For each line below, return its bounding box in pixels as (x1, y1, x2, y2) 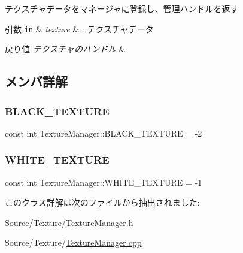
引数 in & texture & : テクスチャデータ (5, 22, 154, 35)
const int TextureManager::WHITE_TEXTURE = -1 (5, 176, 202, 188)
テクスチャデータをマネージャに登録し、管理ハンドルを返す (5, 2, 239, 14)
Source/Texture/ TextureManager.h (5, 216, 133, 228)
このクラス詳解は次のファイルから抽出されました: (5, 196, 200, 209)
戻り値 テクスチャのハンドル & (5, 43, 126, 55)
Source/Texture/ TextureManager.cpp (5, 236, 142, 249)
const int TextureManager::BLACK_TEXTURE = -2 (5, 126, 202, 139)
